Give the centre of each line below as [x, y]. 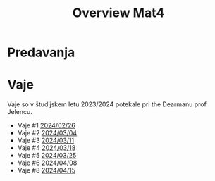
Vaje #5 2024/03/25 [47, 156]
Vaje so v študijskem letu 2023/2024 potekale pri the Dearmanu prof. [107, 104]
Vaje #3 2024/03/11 [46, 141]
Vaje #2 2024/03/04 [47, 133]
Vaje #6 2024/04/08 [47, 163]
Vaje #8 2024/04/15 [47, 170]
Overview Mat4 [118, 13]
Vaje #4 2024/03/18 [47, 148]
